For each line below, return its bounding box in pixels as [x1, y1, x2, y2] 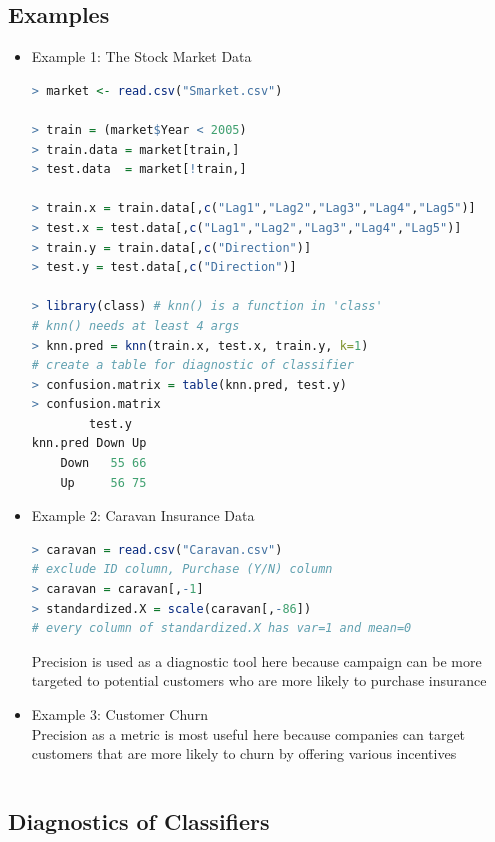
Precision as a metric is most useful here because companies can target [31, 723, 466, 744]
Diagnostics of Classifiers [8, 806, 270, 837]
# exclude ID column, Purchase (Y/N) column [31, 562, 333, 577]
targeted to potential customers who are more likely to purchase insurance [31, 670, 487, 691]
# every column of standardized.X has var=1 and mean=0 [31, 621, 412, 636]
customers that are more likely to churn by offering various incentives [31, 743, 457, 764]
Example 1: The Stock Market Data [31, 46, 252, 67]
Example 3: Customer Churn [31, 704, 208, 725]
